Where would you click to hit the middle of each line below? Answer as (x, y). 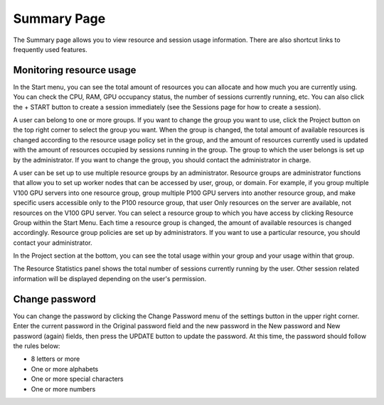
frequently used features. (50, 49)
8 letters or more (55, 359)
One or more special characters (77, 379)
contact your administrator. (53, 243)
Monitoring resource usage (75, 70)
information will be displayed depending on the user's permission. (110, 278)
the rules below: (37, 346)
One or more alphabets (65, 369)
